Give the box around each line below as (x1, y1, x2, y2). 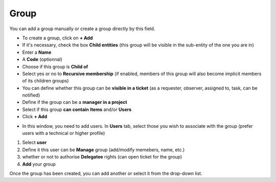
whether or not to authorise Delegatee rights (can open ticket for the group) (22, 154, 182, 160)
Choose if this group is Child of (22, 63, 88, 70)
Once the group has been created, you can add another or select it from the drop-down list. (9, 170, 202, 176)
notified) (22, 92, 40, 98)
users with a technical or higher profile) (22, 130, 105, 136)
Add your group (22, 161, 56, 167)
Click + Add (22, 113, 48, 120)
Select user (22, 140, 47, 146)
